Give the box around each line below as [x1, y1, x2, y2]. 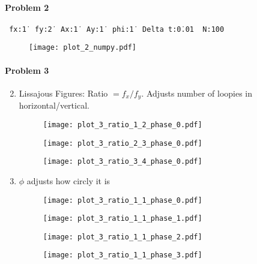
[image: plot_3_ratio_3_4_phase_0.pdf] [43, 157, 202, 166]
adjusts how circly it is [26, 174, 110, 187]
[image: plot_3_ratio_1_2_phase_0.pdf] [43, 120, 202, 129]
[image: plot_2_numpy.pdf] [29, 43, 136, 52]
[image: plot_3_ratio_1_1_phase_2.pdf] [43, 232, 202, 241]
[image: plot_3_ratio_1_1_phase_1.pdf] [43, 214, 202, 223]
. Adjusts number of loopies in [141, 86, 253, 99]
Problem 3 [5, 64, 49, 76]
